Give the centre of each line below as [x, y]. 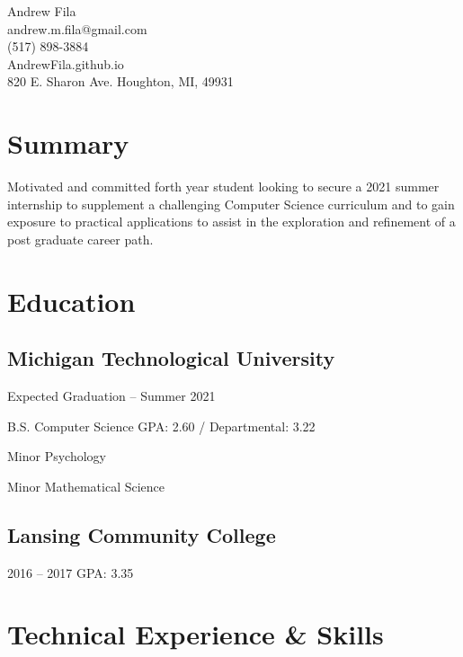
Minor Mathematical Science [86, 486]
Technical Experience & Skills [196, 634]
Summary [68, 143]
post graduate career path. [80, 239]
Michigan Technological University [171, 358]
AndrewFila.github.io [66, 63]
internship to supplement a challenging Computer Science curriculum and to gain [231, 204]
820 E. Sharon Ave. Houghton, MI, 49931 [120, 81]
